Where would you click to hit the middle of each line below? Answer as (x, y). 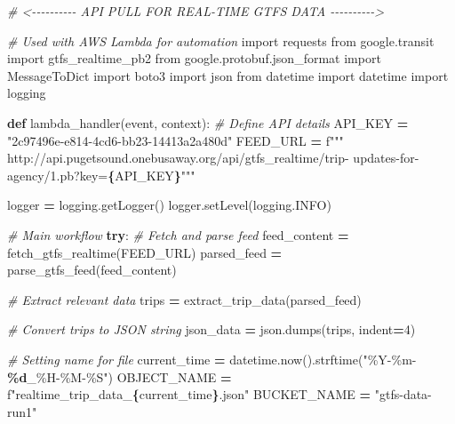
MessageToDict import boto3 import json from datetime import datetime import (228, 75)
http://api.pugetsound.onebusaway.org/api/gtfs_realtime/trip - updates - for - (213, 158)
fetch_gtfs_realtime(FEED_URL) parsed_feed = (145, 252)
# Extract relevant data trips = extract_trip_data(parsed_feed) (184, 299)
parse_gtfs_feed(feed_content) (92, 270)
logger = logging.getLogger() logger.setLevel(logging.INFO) (169, 205)
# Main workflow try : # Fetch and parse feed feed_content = (178, 234)
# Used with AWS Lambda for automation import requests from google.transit (221, 40)
